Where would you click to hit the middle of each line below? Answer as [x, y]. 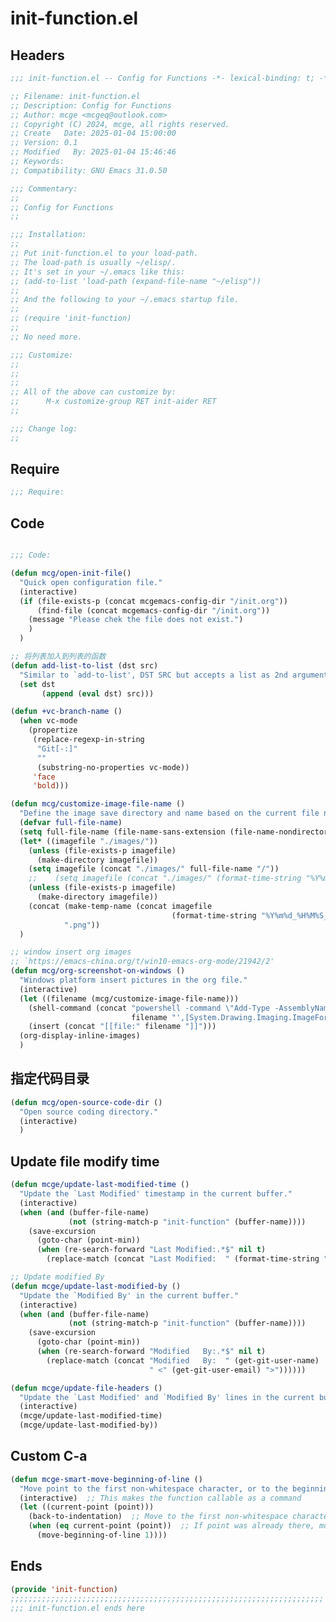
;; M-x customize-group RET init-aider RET [113, 402]
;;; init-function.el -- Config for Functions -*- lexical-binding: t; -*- [171, 78]
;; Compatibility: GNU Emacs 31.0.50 [89, 170]
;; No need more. [46, 337]
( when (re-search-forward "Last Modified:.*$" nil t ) [151, 1250]
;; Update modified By [57, 1277]
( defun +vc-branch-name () [66, 712]
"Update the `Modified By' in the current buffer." [129, 1295]
